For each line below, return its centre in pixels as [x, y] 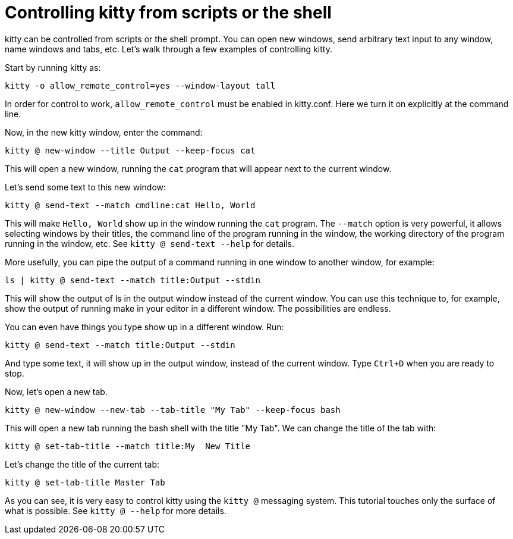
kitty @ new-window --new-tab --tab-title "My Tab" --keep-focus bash [173, 410]
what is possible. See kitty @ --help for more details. [116, 510]
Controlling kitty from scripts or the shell [168, 12]
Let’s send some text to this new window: [86, 187]
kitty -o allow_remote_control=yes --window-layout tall [140, 85]
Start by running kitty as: [53, 67]
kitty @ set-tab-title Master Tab [85, 482]
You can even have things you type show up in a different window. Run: [144, 327]
